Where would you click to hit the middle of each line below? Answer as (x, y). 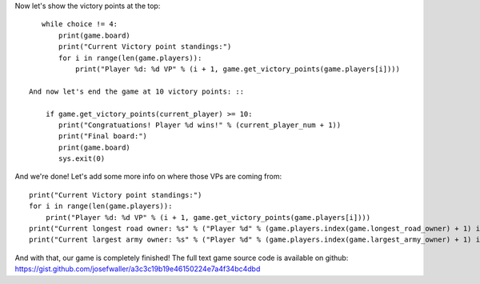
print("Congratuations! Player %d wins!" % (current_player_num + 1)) (200, 125)
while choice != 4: (80, 24)
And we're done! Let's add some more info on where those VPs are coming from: (148, 177)
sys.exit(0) (82, 159)
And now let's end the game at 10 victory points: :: (136, 91)
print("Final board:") (103, 136)
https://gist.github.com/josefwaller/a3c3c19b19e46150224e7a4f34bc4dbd (138, 269)
